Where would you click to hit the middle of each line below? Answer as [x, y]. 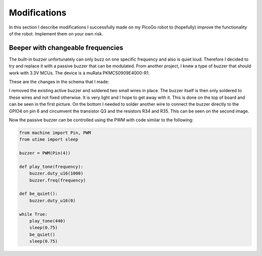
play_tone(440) [47, 221]
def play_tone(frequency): [51, 167]
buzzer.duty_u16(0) [53, 200]
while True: [33, 214]
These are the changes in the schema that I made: [59, 82]
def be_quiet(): [39, 194]
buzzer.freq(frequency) [57, 180]
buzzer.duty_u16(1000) [56, 174]
